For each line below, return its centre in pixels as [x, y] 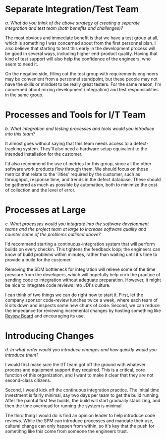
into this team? [20, 134]
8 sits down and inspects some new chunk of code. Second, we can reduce [83, 305]
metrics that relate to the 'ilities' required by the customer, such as [73, 174]
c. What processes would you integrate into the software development [77, 224]
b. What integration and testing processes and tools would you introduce [80, 128]
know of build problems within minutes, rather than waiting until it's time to [81, 254]
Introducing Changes [50, 336]
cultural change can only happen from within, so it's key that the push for [80, 426]
